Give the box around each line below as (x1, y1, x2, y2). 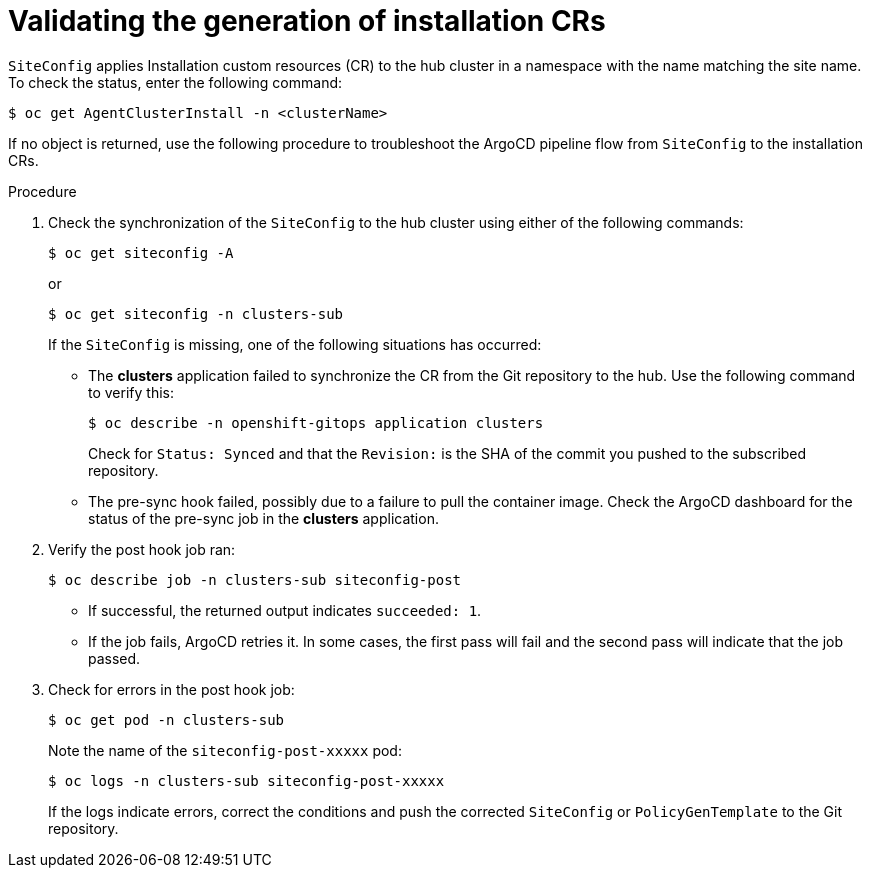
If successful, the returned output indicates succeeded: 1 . (88, 601, 482, 619)
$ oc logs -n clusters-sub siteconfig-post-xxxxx (48, 772, 445, 789)
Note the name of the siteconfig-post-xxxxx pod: (48, 741, 402, 759)
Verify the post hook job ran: (48, 540, 236, 558)
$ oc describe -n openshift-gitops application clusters (88, 414, 544, 431)
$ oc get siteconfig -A (48, 244, 234, 261)
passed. (88, 649, 141, 667)
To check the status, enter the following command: (8, 73, 343, 91)
